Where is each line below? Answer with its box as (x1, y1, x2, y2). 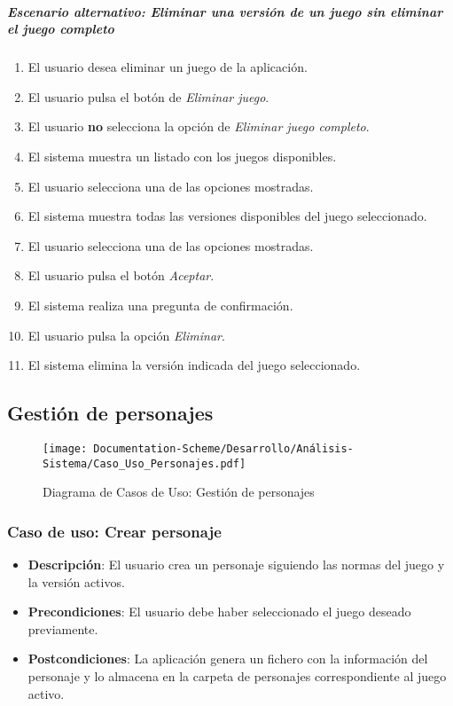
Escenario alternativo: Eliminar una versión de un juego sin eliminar (7, 2, 443, 20)
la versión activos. (27, 572, 125, 591)
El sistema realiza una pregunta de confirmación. (27, 295, 293, 314)
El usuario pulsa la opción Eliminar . (27, 326, 225, 344)
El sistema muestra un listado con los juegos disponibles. (27, 146, 337, 165)
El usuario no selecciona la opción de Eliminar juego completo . (27, 117, 370, 136)
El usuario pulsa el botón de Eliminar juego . (27, 87, 269, 106)
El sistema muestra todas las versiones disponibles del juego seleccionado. (27, 207, 427, 225)
